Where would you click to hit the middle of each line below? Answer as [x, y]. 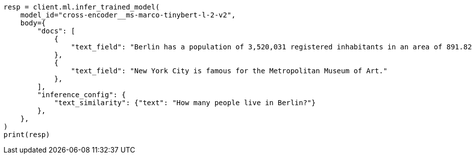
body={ [33, 23]
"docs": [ [56, 31]
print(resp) [27, 135]
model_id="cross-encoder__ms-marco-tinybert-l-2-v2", [128, 15]
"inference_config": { [82, 95]
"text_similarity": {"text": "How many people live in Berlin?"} [185, 103]
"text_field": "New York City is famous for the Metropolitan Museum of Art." [229, 71]
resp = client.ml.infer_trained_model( [82, 7]
